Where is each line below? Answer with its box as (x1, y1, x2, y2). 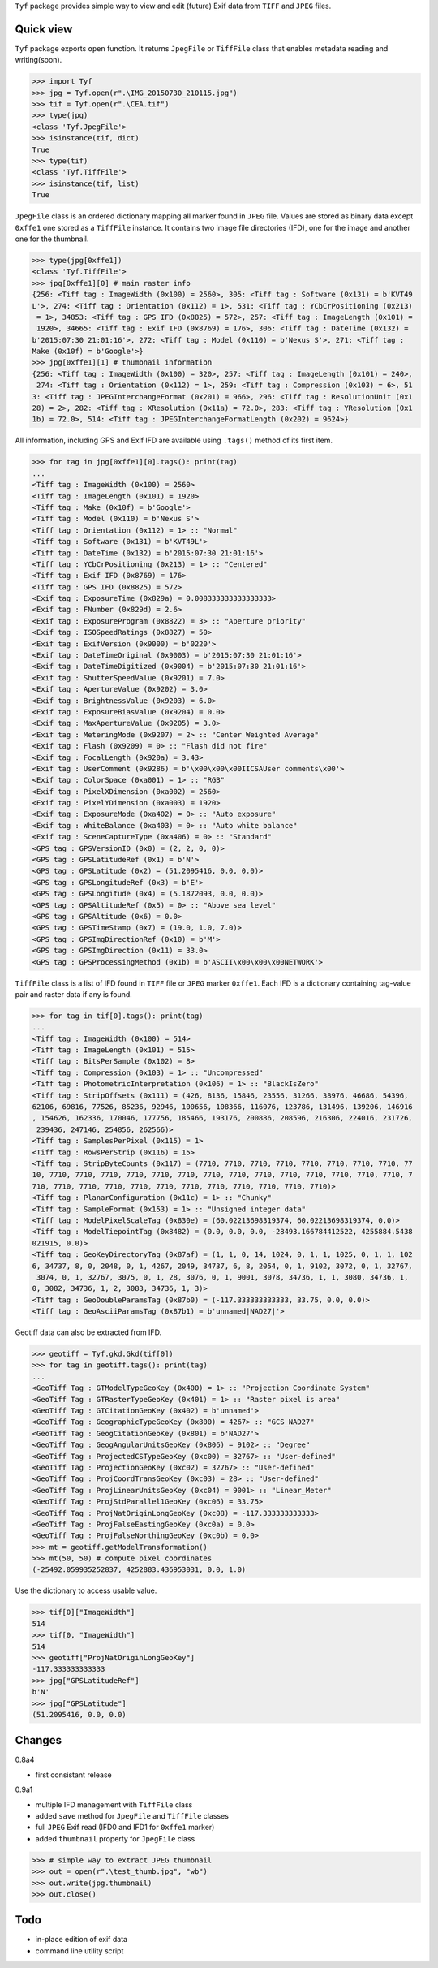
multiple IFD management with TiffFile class (35, 1799, 193, 1810)
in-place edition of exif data (35, 1935, 128, 1944)
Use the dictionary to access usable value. (15, 1586, 157, 1595)
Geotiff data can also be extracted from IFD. (15, 1327, 162, 1337)
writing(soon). (15, 55, 62, 65)
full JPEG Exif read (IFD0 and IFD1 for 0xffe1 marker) (35, 1823, 215, 1832)
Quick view (15, 22, 73, 36)
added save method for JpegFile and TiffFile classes (35, 1811, 229, 1821)
